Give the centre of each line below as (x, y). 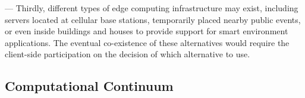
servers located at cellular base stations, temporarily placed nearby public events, (153, 19)
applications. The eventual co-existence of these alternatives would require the (147, 42)
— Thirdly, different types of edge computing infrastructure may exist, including (152, 8)
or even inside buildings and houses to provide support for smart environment (147, 31)
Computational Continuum (89, 86)
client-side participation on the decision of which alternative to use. (128, 54)
